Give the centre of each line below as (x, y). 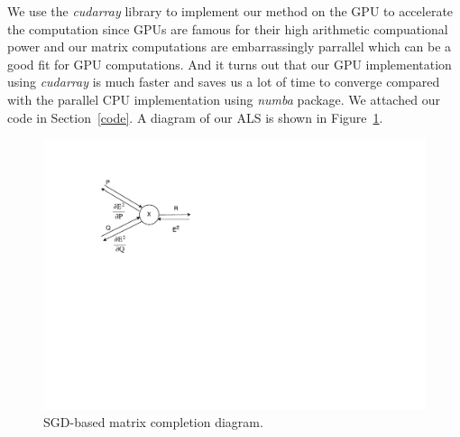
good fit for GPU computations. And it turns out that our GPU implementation (230, 64)
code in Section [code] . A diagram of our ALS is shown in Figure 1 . (195, 117)
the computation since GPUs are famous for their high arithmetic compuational (228, 28)
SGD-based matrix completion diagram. (153, 422)
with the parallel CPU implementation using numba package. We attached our (224, 99)
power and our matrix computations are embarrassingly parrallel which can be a (230, 46)
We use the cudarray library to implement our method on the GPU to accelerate (230, 11)
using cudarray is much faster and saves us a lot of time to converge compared (224, 82)
